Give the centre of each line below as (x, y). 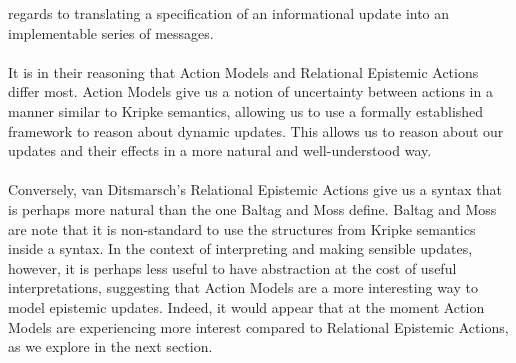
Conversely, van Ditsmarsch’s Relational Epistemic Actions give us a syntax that (255, 189)
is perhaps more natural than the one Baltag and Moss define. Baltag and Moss (252, 208)
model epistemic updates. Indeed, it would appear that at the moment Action (246, 306)
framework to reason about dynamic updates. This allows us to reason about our (256, 130)
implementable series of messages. (111, 32)
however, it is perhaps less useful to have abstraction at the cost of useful (232, 267)
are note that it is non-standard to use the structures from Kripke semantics (242, 228)
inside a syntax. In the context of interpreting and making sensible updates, (240, 248)
